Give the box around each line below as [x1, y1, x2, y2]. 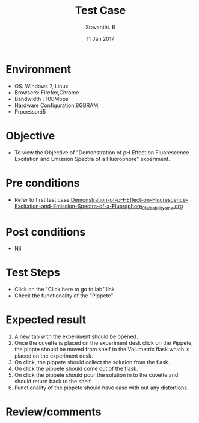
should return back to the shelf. [14, 378, 93, 385]
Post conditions [5, 225, 86, 239]
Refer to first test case [14, 196, 70, 203]
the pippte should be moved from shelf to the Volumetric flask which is [14, 346, 190, 353]
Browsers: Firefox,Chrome [14, 88, 79, 96]
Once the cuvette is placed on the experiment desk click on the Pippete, [14, 339, 193, 347]
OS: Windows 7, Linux [14, 82, 69, 90]
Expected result [5, 313, 87, 327]
